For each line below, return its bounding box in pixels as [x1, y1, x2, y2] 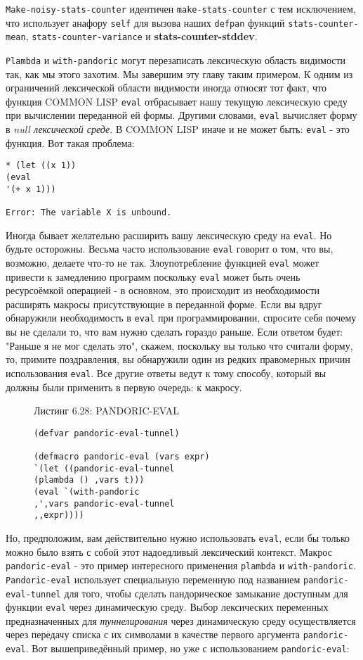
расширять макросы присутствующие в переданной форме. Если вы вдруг [6, 296, 322, 311]
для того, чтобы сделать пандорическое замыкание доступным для [64, 585, 348, 600]
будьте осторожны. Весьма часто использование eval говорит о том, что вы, [6, 241, 334, 256]
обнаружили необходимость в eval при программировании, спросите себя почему [6, 310, 357, 325]
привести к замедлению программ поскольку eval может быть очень [6, 269, 301, 284]
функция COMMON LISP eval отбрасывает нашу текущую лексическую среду [6, 94, 348, 108]
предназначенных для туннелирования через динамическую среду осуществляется [6, 613, 356, 628]
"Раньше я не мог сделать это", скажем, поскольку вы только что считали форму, [6, 338, 353, 353]
